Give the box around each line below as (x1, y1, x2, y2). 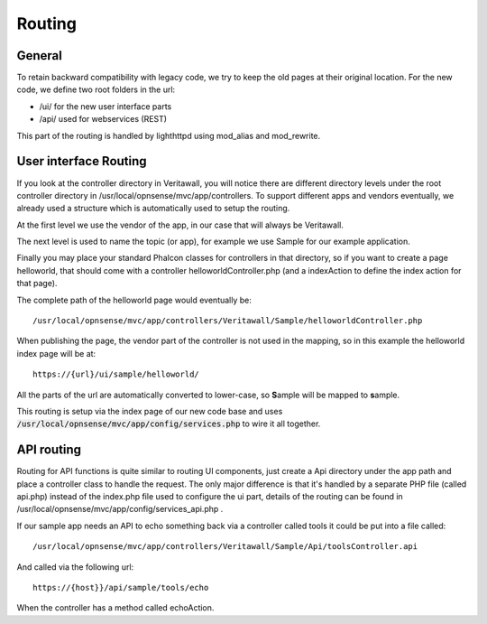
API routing (16, 442, 81, 458)
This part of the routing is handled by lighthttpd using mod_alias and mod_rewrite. (16, 130, 321, 141)
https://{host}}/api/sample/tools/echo (32, 582, 209, 593)
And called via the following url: (16, 561, 134, 573)
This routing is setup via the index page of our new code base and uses (16, 406, 283, 416)
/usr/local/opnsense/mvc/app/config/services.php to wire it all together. (16, 418, 321, 429)
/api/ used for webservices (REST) (39, 114, 167, 125)
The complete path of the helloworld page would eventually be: (16, 294, 253, 305)
